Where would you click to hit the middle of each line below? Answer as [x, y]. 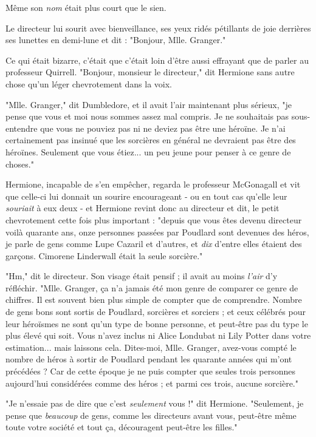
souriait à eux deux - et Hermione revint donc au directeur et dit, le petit [143, 208]
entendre [22, 128]
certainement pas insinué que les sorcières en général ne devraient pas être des [151, 140]
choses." [20, 164]
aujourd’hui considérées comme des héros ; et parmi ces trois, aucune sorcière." [152, 383]
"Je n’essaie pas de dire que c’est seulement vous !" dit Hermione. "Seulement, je [155, 403]
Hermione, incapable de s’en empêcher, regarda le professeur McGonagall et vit [153, 184]
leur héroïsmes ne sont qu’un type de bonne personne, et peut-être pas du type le [157, 323]
